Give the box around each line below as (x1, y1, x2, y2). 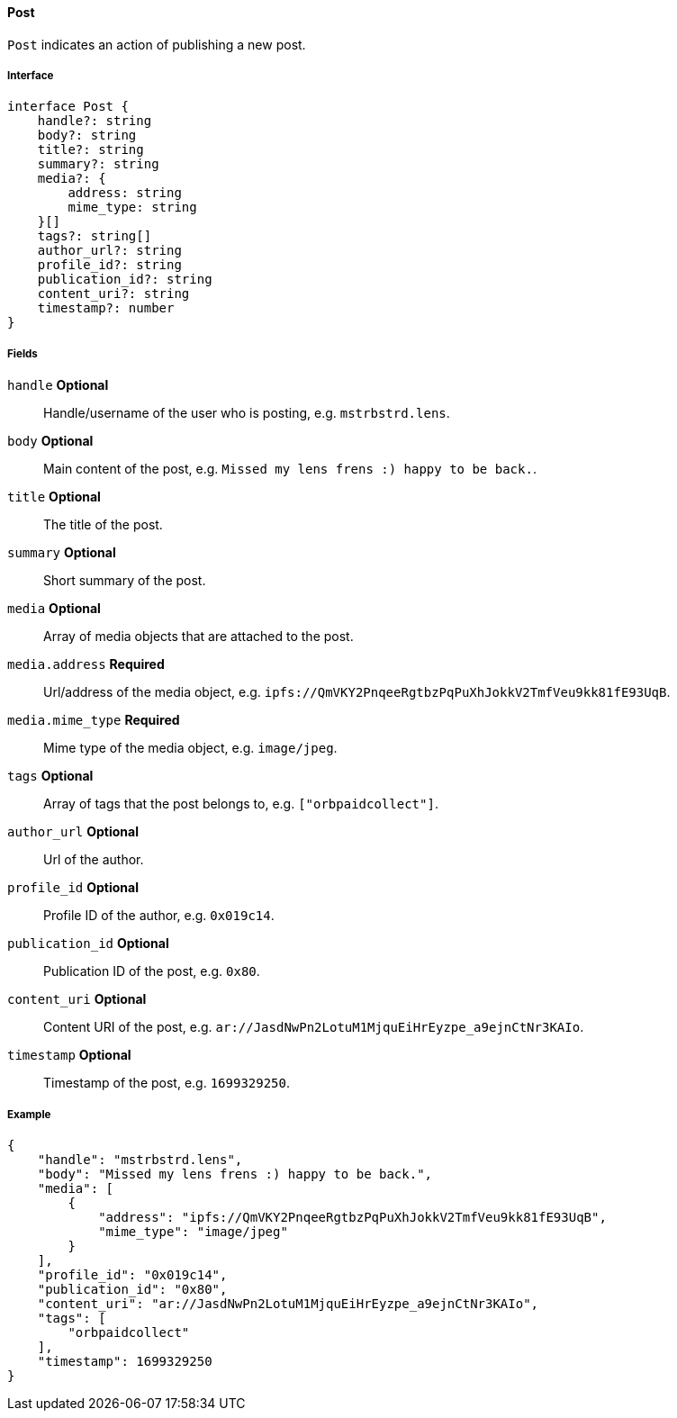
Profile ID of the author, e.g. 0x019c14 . (43, 908, 275, 924)
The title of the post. (43, 517, 163, 533)
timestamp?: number (37, 301, 175, 316)
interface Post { (7, 99, 129, 114)
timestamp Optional (7, 1047, 131, 1063)
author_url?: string (37, 243, 182, 258)
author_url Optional (7, 824, 139, 840)
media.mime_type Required (7, 712, 180, 728)
